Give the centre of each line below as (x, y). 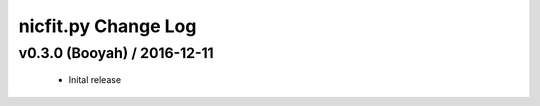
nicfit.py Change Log (107, 26)
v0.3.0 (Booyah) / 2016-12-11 (116, 53)
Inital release (95, 80)
